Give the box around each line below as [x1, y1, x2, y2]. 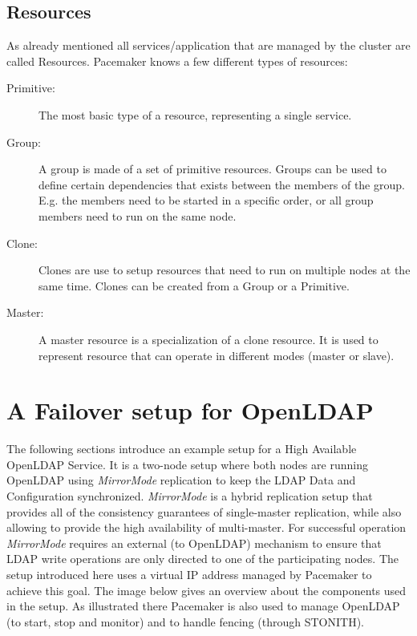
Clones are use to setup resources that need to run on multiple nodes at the [38, 261, 411, 278]
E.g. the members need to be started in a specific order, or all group [38, 192, 374, 209]
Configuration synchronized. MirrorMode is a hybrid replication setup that [6, 488, 373, 504]
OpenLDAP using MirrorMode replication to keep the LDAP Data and [6, 472, 356, 488]
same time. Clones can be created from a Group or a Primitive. [38, 277, 350, 294]
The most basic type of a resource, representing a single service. [38, 106, 352, 123]
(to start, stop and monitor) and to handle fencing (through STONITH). [6, 613, 364, 630]
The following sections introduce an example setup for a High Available [6, 440, 357, 457]
